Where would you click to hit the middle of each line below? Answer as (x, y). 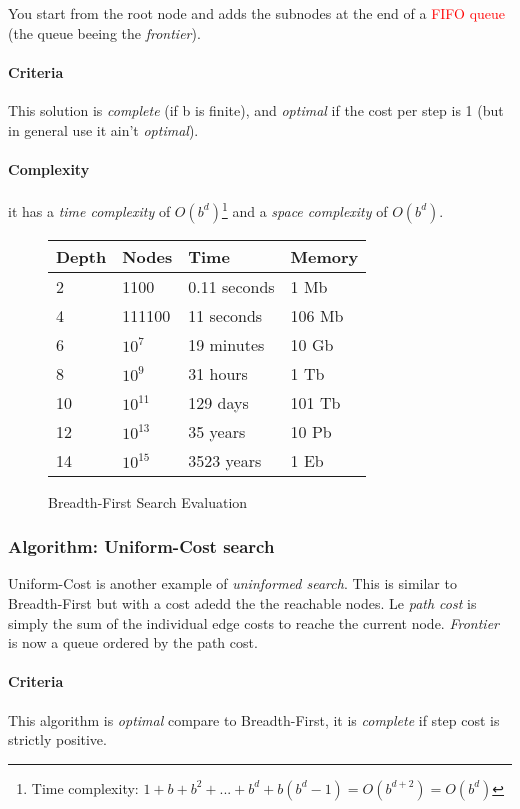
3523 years (225, 460)
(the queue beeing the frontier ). (104, 32)
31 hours (218, 373)
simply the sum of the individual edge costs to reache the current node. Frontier (253, 622)
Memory (324, 256)
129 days (218, 402)
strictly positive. (57, 739)
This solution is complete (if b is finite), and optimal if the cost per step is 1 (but (256, 109)
